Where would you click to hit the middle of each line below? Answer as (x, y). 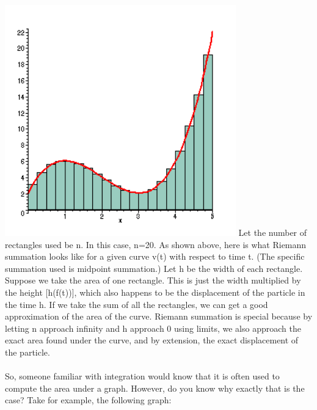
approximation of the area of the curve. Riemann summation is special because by (159, 316)
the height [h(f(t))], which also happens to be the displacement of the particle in (155, 292)
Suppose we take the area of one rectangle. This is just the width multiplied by (153, 280)
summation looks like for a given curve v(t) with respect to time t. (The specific (155, 256)
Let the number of (273, 232)
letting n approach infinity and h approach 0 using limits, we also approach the (153, 328)
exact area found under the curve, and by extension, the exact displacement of (152, 340)
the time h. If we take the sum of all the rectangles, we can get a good (137, 304)
